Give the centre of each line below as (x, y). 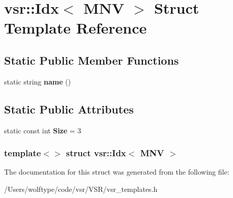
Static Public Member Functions (92, 60)
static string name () (38, 81)
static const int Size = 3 (43, 130)
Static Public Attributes (69, 109)
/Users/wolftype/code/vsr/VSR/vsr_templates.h (81, 189)
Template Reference (76, 28)
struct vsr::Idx (96, 153)
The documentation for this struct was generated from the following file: (117, 172)
